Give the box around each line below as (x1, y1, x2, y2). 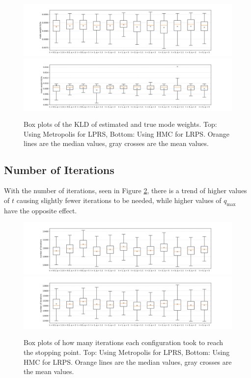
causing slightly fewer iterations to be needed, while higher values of (16, 195, 222, 205)
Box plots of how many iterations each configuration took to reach (24, 337, 223, 348)
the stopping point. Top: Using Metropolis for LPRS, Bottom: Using (24, 347, 230, 357)
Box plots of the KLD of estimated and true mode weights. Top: (24, 119, 217, 129)
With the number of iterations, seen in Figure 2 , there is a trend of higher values (4, 185, 247, 196)
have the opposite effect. (4, 205, 77, 215)
